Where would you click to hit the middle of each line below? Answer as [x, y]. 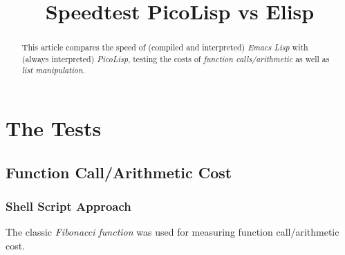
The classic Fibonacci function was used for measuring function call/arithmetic [172, 232]
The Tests [54, 128]
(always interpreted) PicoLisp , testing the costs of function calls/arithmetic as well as [176, 58]
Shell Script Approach [68, 206]
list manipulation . [53, 70]
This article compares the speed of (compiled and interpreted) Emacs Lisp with [165, 47]
